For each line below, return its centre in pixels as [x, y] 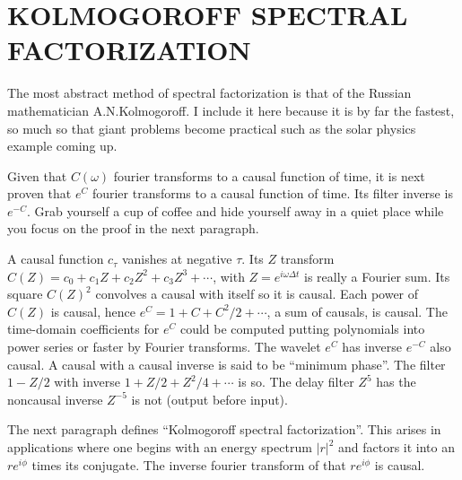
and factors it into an [396, 447]
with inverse [87, 382]
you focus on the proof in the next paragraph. [133, 228]
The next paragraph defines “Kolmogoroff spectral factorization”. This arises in [224, 429]
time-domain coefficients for [83, 329]
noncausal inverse [55, 399]
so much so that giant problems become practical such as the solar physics [212, 128]
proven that [39, 193]
